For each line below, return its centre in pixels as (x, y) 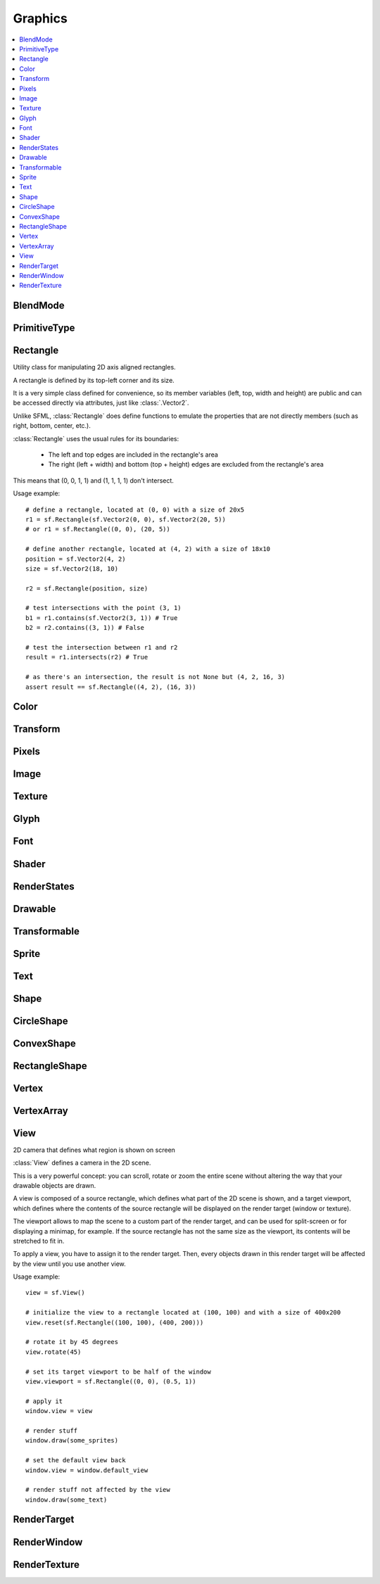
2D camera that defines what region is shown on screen (94, 1150)
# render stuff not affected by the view (98, 1490)
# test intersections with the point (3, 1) (104, 608)
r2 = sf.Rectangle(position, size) (87, 588)
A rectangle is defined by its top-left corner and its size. (94, 380)
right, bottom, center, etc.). (52, 426)
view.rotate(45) (53, 1352)
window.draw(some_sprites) (72, 1440)
